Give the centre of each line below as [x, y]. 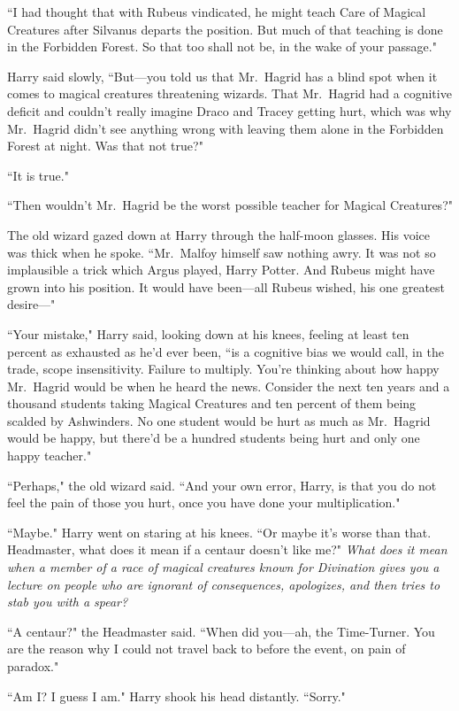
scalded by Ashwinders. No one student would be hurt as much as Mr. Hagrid [219, 420]
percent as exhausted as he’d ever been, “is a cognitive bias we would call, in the [226, 351]
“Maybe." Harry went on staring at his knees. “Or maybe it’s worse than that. [219, 532]
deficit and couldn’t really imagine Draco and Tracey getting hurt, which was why [229, 110]
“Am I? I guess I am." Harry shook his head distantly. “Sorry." [176, 696]
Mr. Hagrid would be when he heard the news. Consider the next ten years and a [229, 386]
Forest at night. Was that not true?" [105, 146]
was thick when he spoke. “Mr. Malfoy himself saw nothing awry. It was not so [222, 252]
